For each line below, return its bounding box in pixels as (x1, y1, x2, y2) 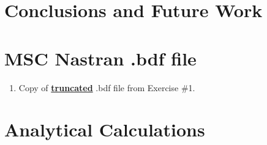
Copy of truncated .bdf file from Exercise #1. (18, 81, 195, 94)
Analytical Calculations (4, 117, 205, 142)
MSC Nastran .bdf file (4, 45, 197, 70)
